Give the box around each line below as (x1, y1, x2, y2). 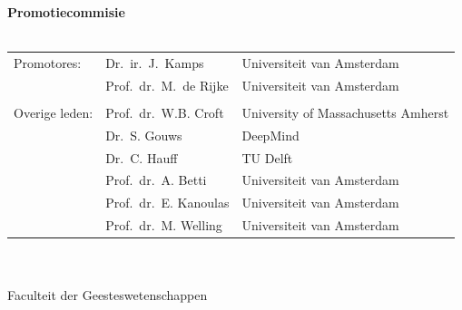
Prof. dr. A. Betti (105, 170, 207, 189)
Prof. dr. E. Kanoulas (105, 193, 230, 212)
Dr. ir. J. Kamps (105, 53, 204, 72)
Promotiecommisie (7, 3, 125, 21)
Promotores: (14, 53, 82, 72)
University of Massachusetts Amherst (241, 102, 449, 121)
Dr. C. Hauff (105, 148, 178, 167)
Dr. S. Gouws (105, 125, 182, 144)
